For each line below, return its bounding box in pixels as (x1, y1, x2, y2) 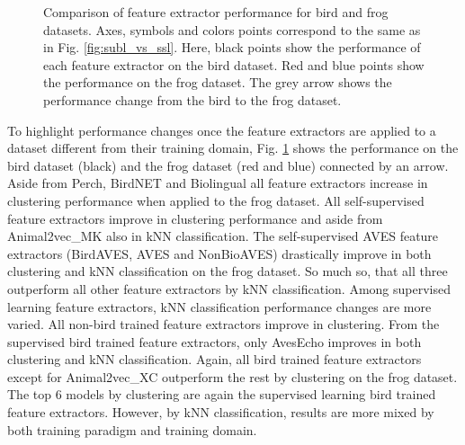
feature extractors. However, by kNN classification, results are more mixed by (7, 403, 434, 422)
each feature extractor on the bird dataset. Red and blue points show (43, 55, 425, 74)
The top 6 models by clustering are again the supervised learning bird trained (7, 385, 436, 404)
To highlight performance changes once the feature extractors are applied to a (7, 120, 436, 139)
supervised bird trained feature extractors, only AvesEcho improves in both (7, 332, 422, 351)
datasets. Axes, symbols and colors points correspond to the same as (43, 20, 421, 39)
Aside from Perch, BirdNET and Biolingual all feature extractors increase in (7, 174, 428, 192)
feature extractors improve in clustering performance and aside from (7, 209, 383, 227)
